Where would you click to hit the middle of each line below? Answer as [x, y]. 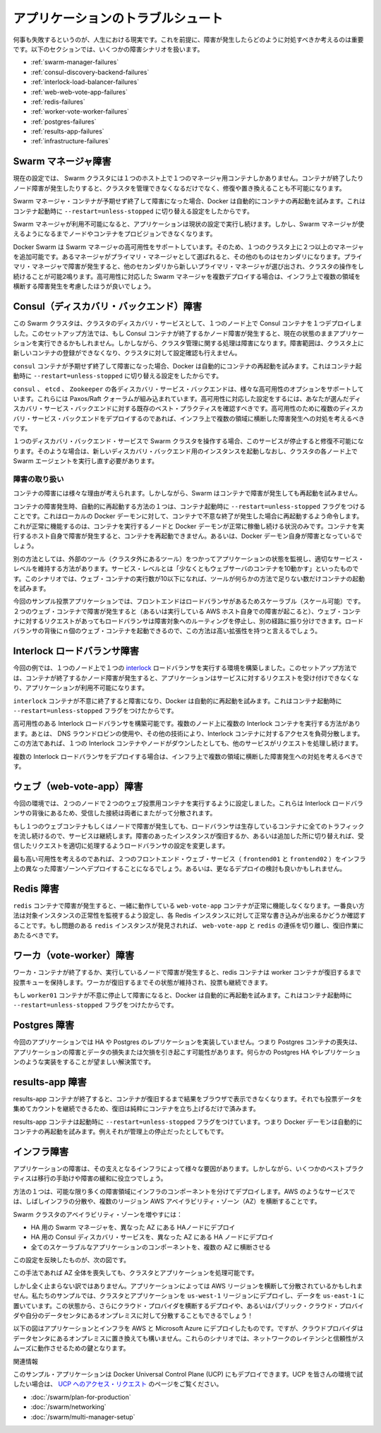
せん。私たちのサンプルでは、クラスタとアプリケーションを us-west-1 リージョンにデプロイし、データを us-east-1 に [189, 1296]
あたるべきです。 [38, 935]
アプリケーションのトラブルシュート [118, 18]
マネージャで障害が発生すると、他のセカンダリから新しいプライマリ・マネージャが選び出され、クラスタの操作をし [198, 266]
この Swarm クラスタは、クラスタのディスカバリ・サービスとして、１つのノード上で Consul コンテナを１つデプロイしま [188, 323]
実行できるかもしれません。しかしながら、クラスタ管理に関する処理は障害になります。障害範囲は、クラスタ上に [201, 343]
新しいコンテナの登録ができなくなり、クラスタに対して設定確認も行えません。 [127, 353]
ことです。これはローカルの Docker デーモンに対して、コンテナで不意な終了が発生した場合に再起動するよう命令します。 [188, 516]
